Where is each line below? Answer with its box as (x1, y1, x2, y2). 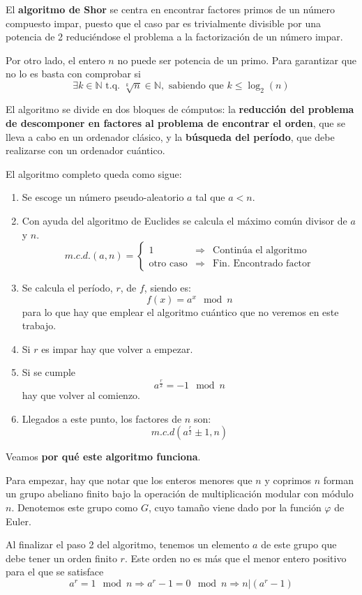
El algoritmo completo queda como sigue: (6, 166, 182, 181)
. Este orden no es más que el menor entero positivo (124, 550, 347, 565)
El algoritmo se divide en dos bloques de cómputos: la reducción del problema (6, 102, 354, 116)
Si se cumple (22, 365, 76, 379)
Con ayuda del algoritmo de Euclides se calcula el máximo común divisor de (22, 213, 347, 227)
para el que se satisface (6, 564, 104, 579)
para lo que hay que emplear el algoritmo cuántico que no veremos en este (22, 304, 339, 319)
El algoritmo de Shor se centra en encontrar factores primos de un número (6, 2, 335, 16)
